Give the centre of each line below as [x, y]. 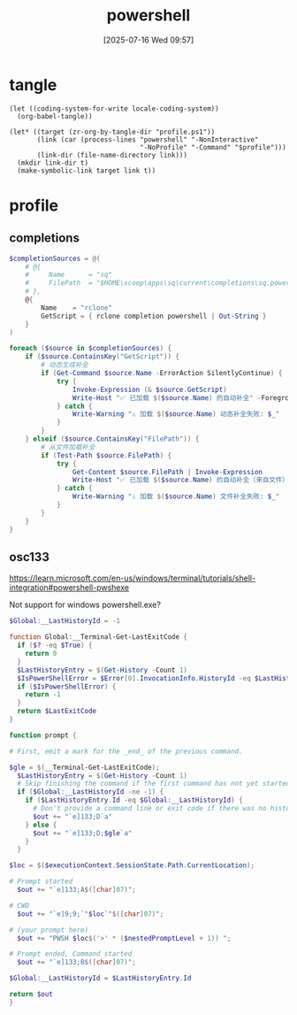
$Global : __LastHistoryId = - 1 [65, 621]
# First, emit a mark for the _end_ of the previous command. [126, 751]
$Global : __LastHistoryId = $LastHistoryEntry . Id [100, 979]
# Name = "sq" [69, 275]
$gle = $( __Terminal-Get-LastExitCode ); [85, 767]
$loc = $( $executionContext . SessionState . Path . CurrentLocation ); [132, 865]
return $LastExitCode [57, 711]
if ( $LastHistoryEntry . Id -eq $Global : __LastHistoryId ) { [134, 800]
